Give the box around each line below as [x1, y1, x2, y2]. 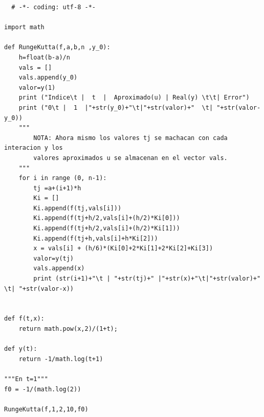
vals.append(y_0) [18, 74, 78, 82]
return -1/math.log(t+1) [18, 355, 103, 363]
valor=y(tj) [33, 254, 74, 262]
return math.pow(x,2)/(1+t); [18, 325, 118, 332]
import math [4, 24, 45, 31]
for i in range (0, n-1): [18, 174, 107, 182]
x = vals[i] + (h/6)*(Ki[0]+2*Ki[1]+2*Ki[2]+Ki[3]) [33, 245, 213, 252]
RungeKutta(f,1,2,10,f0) [4, 405, 89, 413]
